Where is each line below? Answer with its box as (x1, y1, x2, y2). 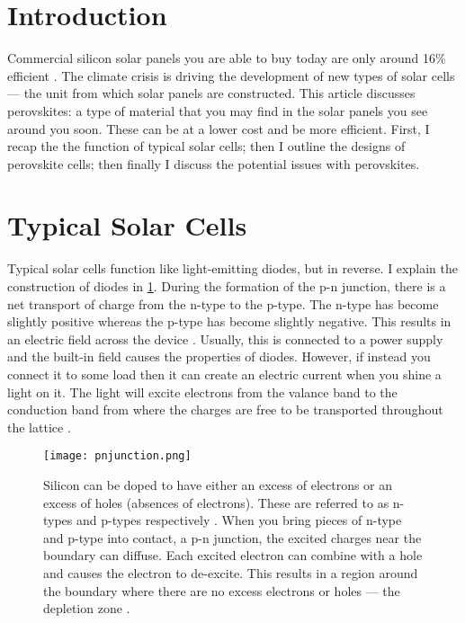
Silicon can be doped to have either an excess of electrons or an (43, 476, 393, 494)
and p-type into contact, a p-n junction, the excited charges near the (43, 528, 422, 547)
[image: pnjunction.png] (43, 449, 192, 463)
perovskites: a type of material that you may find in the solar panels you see (7, 101, 428, 120)
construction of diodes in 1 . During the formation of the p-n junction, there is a (7, 277, 446, 295)
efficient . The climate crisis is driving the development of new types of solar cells (7, 66, 455, 85)
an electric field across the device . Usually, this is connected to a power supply (7, 329, 443, 348)
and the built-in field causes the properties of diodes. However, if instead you (7, 347, 431, 366)
